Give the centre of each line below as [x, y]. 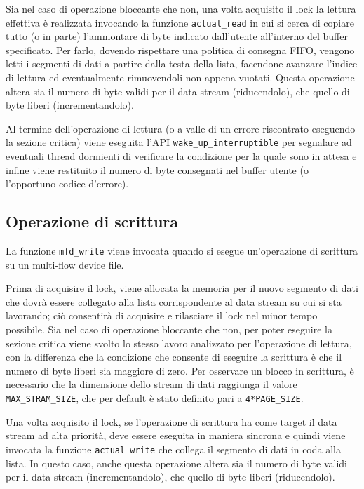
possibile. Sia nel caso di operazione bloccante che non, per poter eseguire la [169, 329]
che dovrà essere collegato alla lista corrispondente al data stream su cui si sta [174, 301]
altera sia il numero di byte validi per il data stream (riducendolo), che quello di [178, 91]
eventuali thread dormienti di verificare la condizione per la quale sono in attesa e [181, 156]
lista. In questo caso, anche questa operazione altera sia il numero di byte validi [176, 463]
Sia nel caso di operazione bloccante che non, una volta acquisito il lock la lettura [181, 8]
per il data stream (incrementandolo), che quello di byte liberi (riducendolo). [170, 477]
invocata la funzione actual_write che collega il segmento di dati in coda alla [173, 449]
